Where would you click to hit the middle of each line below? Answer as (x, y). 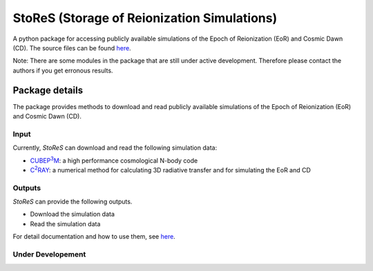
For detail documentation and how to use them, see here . (94, 237)
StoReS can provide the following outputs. (73, 202)
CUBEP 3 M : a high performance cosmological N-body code (114, 160)
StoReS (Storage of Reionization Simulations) (145, 18)
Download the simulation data (73, 214)
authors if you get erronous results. (63, 70)
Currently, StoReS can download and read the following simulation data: (115, 148)
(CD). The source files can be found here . (72, 48)
